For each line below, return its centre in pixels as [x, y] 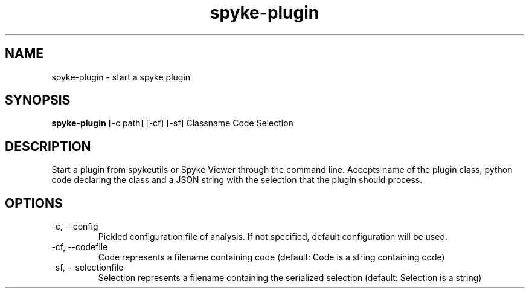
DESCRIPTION [48, 146]
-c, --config [75, 227]
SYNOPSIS [38, 100]
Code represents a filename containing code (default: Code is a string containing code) [271, 257]
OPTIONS [34, 203]
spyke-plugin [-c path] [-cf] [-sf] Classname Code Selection [172, 123]
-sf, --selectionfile [88, 268]
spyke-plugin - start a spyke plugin [121, 77]
